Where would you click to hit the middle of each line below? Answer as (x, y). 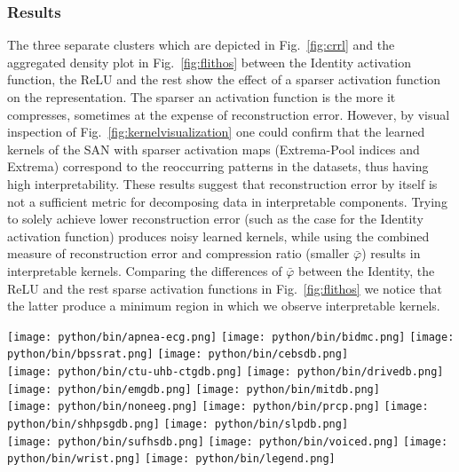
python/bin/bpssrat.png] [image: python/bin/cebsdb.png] (178, 354)
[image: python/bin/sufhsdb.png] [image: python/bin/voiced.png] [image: (228, 441)
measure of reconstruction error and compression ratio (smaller (178, 253)
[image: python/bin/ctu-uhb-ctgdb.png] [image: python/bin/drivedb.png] (226, 372)
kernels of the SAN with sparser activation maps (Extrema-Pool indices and (214, 149)
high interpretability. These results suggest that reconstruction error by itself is (222, 183)
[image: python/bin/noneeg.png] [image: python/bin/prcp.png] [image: (218, 407)
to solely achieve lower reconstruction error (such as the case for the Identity (215, 219)
